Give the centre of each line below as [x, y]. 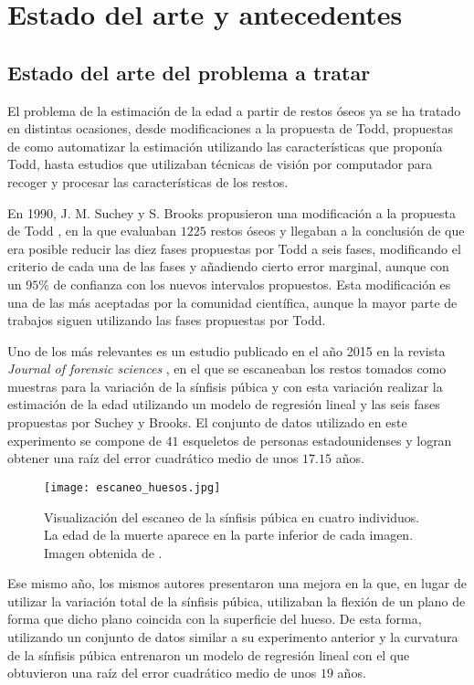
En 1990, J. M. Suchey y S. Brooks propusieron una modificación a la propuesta [232, 212]
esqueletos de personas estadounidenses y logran [317, 440]
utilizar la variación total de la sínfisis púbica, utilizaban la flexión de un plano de [237, 601]
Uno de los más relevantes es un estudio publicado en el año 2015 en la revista [226, 350]
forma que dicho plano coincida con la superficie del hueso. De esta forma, [215, 619]
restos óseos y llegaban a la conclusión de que [337, 231]
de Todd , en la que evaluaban [92, 231]
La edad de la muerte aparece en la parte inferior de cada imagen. [229, 535]
